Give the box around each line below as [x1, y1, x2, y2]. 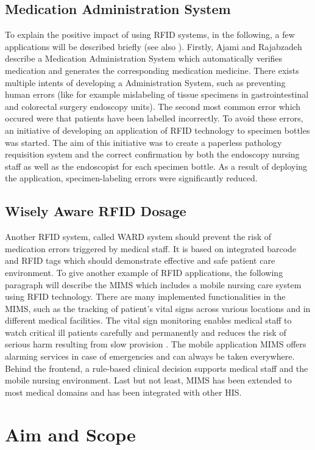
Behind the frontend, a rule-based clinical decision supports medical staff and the [5, 361, 308, 374]
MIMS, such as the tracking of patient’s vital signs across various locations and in [5, 302, 311, 314]
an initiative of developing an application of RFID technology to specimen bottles [5, 123, 310, 136]
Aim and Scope [5, 421, 136, 446]
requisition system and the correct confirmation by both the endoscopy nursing [5, 148, 300, 161]
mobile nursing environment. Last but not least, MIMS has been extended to [5, 374, 292, 386]
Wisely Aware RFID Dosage [5, 201, 186, 220]
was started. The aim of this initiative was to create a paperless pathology [5, 136, 282, 148]
